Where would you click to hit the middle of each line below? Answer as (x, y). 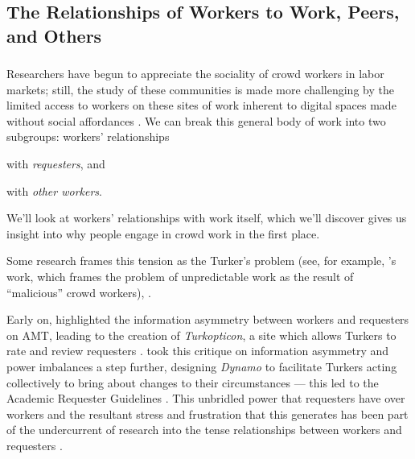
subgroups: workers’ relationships (88, 136)
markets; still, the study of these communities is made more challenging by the (200, 89)
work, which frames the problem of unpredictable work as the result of (180, 277)
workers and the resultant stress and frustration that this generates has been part (207, 414)
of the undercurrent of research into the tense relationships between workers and (204, 430)
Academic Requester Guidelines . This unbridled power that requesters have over (206, 398)
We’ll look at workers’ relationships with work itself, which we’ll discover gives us (207, 218)
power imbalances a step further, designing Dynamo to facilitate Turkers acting (202, 366)
